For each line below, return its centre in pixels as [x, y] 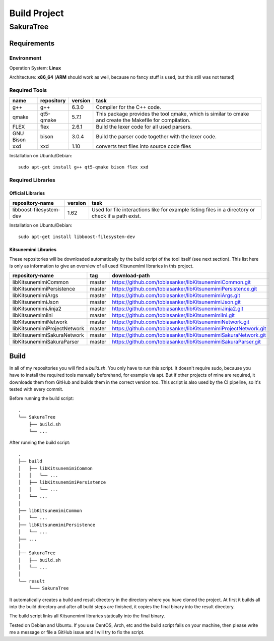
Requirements [32, 43]
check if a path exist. [116, 216]
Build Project [37, 13]
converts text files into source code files [144, 146]
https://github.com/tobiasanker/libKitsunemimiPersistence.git [184, 289]
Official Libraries [27, 193]
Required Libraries [32, 180]
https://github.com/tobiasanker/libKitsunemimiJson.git [176, 302]
